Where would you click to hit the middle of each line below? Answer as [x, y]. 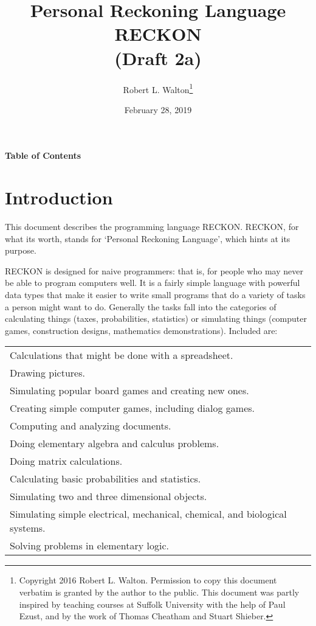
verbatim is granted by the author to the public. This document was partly [159, 592]
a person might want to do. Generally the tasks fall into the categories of [141, 306]
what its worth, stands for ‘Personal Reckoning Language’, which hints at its [148, 238]
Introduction [59, 197]
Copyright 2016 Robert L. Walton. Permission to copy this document [148, 580]
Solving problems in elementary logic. [89, 546]
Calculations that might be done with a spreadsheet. [122, 355]
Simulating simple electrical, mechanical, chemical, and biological [148, 514]
